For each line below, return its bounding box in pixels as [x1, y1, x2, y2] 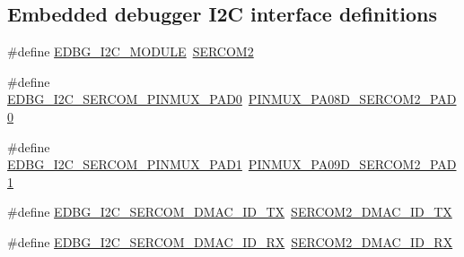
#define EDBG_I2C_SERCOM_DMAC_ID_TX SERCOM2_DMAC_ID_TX [7, 202, 452, 221]
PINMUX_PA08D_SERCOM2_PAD [248, 90, 457, 108]
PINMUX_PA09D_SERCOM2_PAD [248, 155, 457, 174]
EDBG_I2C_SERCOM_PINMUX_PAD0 [7, 90, 242, 108]
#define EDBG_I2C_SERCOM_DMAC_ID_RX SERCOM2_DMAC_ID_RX [7, 232, 453, 251]
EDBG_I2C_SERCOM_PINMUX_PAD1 [7, 155, 242, 174]
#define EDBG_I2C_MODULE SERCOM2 [7, 42, 254, 61]
